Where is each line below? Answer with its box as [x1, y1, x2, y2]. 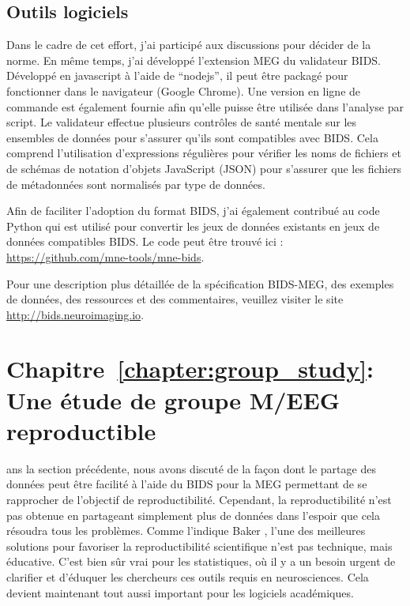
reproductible [6, 414, 156, 446]
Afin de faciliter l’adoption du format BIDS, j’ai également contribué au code [6, 202, 380, 219]
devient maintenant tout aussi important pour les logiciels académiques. [6, 584, 354, 600]
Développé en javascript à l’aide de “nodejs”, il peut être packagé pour [6, 67, 348, 84]
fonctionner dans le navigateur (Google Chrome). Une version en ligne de [6, 82, 361, 99]
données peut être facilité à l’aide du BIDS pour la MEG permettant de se [6, 476, 367, 492]
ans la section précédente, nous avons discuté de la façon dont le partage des [6, 460, 376, 476]
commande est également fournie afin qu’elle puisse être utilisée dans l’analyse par [6, 98, 404, 115]
